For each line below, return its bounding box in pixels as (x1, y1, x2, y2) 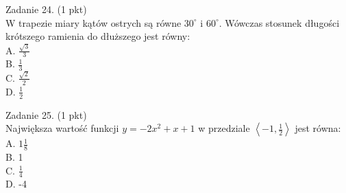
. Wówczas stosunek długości (219, 15, 340, 30)
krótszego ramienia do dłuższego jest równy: (5, 29, 190, 43)
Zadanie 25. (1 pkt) (5, 107, 87, 122)
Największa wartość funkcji (5, 121, 119, 135)
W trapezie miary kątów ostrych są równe (5, 15, 182, 30)
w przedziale (198, 121, 250, 135)
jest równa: (295, 121, 341, 135)
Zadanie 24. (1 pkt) (5, 2, 87, 16)
